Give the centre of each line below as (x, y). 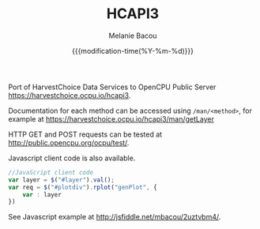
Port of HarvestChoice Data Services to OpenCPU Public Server (112, 87)
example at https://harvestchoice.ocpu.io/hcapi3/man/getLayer (111, 118)
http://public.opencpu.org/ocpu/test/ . (69, 142)
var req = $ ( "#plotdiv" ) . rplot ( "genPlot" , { (83, 187)
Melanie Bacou (133, 36)
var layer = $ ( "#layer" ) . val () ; (61, 180)
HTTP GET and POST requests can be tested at (85, 134)
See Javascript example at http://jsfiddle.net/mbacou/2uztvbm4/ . (115, 217)
